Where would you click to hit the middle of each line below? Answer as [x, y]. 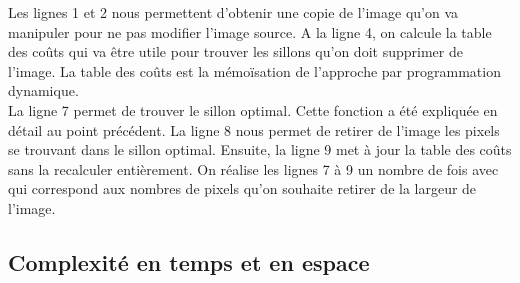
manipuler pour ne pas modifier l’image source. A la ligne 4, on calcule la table [250, 31]
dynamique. [43, 90]
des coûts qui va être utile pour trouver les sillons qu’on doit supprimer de [235, 51]
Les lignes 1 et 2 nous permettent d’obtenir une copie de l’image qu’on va [233, 12]
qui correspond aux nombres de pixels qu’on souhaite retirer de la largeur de [242, 188]
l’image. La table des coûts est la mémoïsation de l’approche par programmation [254, 70]
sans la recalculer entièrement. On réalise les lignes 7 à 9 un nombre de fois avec [253, 168]
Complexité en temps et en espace [189, 261]
